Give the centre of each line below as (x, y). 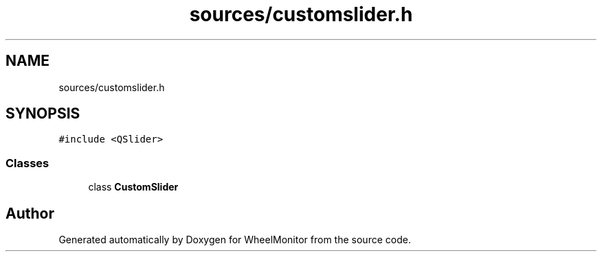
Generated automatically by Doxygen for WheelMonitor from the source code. (235, 240)
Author (30, 213)
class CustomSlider (133, 187)
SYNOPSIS (43, 114)
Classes (27, 163)
